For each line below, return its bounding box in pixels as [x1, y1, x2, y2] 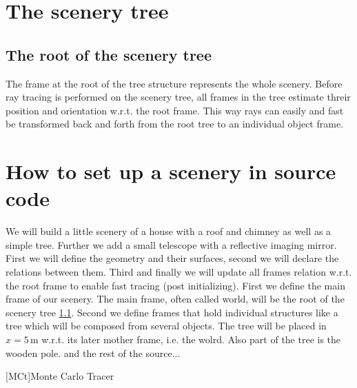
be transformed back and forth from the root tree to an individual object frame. [6, 116, 344, 131]
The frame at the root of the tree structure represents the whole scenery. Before [6, 76, 343, 90]
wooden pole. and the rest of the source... [6, 345, 181, 360]
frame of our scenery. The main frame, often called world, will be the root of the [6, 292, 345, 306]
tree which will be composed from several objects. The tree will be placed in [6, 318, 327, 333]
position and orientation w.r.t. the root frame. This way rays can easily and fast [6, 103, 344, 117]
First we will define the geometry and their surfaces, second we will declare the [6, 251, 339, 265]
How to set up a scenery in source [6, 157, 336, 185]
